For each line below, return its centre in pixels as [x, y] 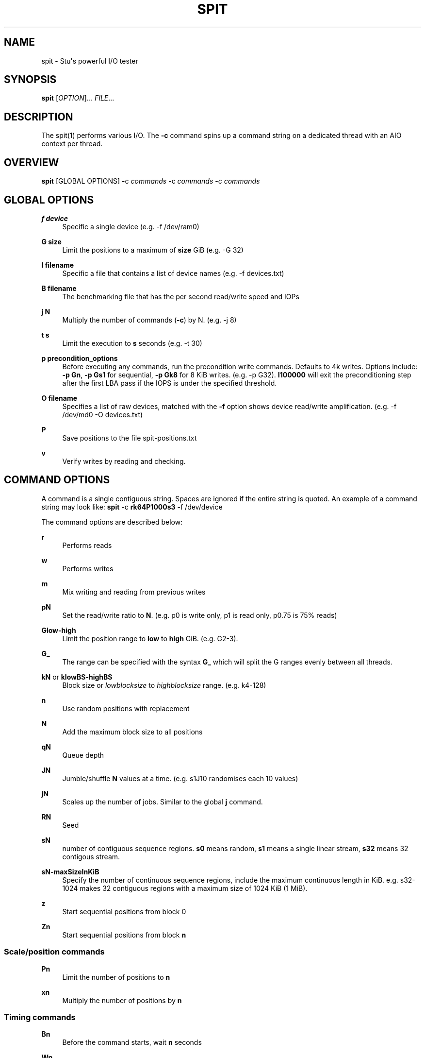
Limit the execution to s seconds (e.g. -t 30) [132, 343]
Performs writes [88, 568]
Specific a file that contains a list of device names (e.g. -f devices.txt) [173, 273]
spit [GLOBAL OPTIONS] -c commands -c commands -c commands [151, 181]
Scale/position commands [54, 952]
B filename [59, 288]
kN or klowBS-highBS [77, 677]
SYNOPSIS [30, 80]
